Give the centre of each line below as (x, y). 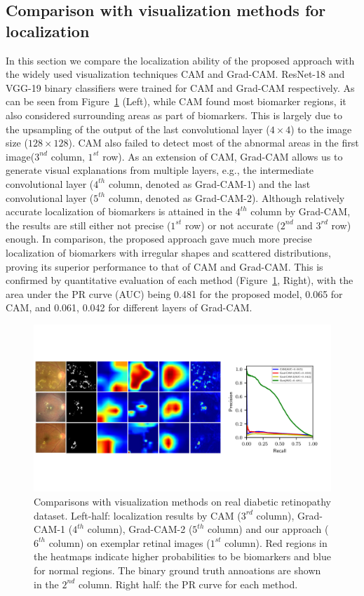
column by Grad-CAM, (301, 211)
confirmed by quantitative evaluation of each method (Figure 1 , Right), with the (180, 280)
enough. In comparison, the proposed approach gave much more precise (159, 239)
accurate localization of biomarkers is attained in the (119, 211)
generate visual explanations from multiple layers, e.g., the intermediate (160, 170)
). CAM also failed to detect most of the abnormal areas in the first (214, 143)
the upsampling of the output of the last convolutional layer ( (138, 129)
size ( (17, 143)
